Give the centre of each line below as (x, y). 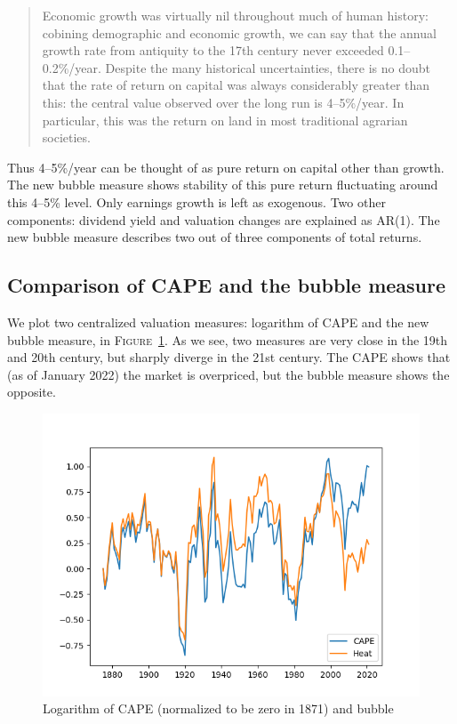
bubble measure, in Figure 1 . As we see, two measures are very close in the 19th (228, 339)
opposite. (32, 392)
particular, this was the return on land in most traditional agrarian (225, 120)
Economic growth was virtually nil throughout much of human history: (235, 15)
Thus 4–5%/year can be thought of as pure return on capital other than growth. (226, 167)
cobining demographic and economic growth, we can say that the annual (239, 32)
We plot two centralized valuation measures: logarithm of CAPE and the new (218, 322)
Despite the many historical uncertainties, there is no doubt (268, 67)
